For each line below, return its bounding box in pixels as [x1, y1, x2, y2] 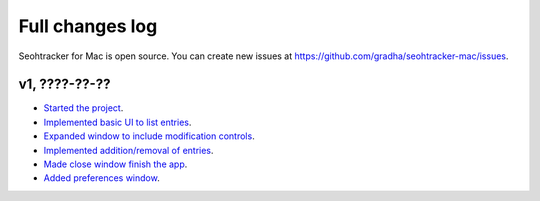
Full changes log [18, 15, 158, 37]
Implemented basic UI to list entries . [43, 116, 192, 128]
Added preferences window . [43, 172, 160, 184]
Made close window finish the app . [43, 158, 188, 170]
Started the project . [43, 102, 124, 114]
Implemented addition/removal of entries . [43, 144, 214, 156]
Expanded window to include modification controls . [43, 130, 255, 142]
